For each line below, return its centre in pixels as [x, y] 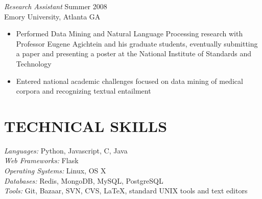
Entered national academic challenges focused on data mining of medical [129, 81]
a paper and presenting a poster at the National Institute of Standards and [134, 53]
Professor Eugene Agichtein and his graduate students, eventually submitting [137, 43]
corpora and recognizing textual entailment [84, 91]
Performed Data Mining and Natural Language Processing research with [129, 34]
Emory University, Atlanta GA [52, 16]
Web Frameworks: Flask [41, 160]
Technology [34, 63]
